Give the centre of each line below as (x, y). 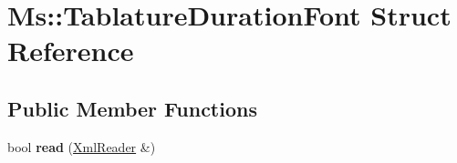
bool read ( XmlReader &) (82, 146)
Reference (71, 51)
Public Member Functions (132, 108)
